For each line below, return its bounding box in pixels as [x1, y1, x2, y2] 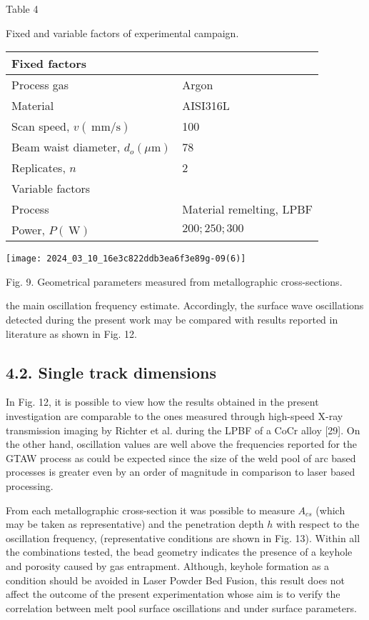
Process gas [11, 76, 69, 94]
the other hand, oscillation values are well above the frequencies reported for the [6, 436, 358, 451]
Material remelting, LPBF [182, 201, 313, 218]
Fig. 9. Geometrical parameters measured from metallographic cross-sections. [6, 274, 343, 289]
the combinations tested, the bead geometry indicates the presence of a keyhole [6, 544, 353, 559]
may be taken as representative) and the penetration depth [6, 516, 264, 531]
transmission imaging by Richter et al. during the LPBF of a [6, 422, 271, 437]
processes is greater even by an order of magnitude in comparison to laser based [6, 464, 355, 479]
